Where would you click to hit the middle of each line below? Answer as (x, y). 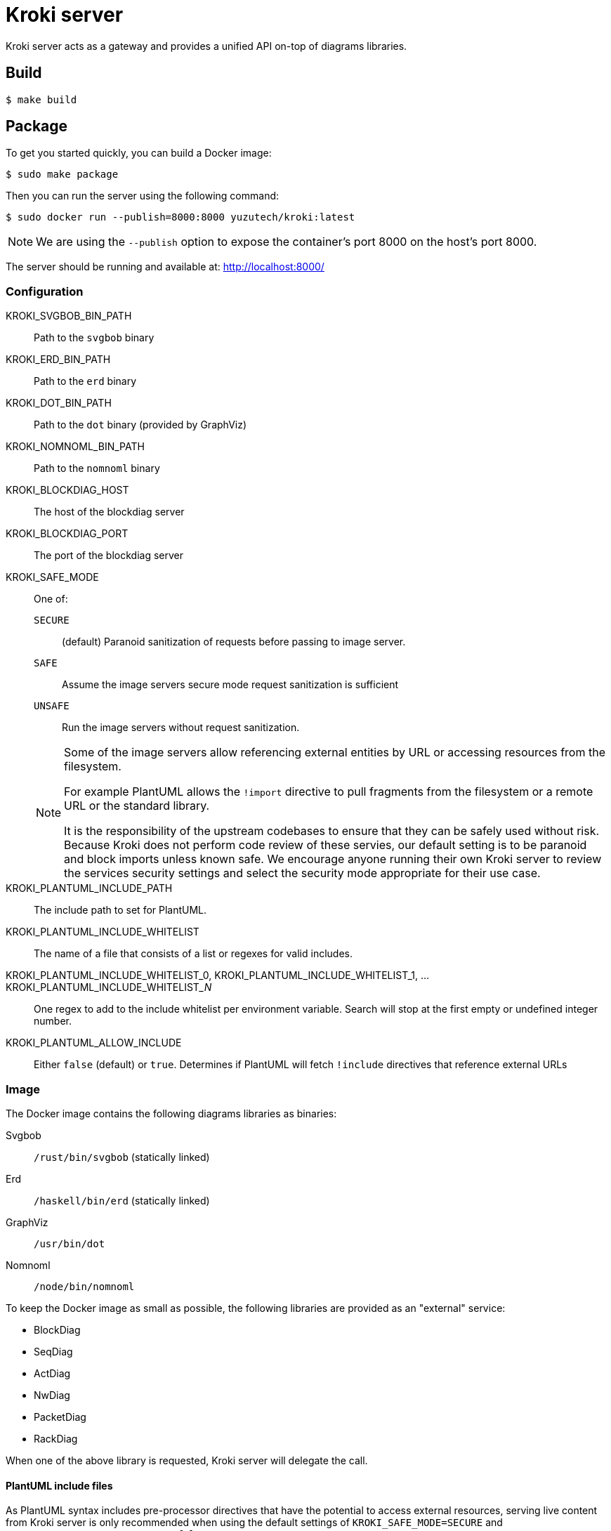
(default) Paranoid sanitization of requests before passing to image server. (234, 642)
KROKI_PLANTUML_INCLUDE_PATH (89, 888)
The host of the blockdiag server (109, 512)
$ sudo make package (62, 175)
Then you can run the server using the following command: (143, 196)
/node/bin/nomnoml (84, 1286)
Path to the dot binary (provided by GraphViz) (140, 425)
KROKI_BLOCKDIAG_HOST (67, 490)
